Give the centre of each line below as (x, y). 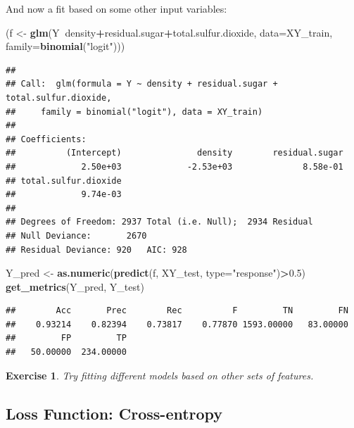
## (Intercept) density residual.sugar (175, 153)
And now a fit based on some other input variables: (116, 8)
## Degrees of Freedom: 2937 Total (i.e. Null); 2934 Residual (159, 222)
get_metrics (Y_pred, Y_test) (75, 286)
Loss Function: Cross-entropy (114, 413)
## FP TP (66, 338)
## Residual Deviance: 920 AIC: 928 (96, 250)
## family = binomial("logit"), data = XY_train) (134, 112)
